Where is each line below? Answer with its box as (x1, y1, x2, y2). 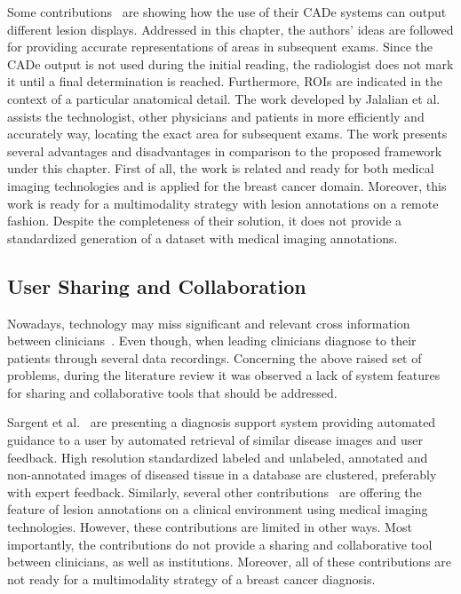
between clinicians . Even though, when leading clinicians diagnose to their (7, 331, 417, 350)
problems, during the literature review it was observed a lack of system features (7, 366, 441, 384)
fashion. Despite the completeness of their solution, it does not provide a (7, 211, 402, 230)
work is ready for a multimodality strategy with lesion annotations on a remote (7, 194, 439, 212)
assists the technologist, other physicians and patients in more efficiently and (7, 107, 425, 125)
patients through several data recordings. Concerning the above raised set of (7, 348, 422, 367)
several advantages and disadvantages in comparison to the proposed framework (7, 141, 442, 160)
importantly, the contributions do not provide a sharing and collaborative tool (7, 535, 433, 553)
